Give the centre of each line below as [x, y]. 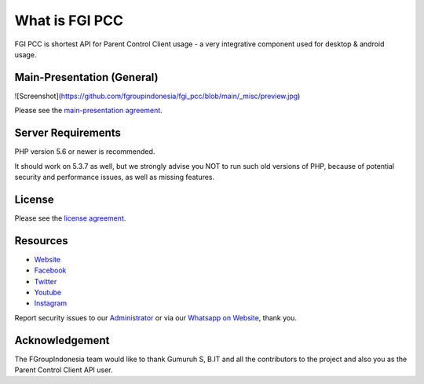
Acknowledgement [62, 340]
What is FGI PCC [69, 20]
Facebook [50, 270]
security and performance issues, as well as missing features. [115, 177]
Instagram [50, 303]
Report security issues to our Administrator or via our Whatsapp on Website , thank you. [156, 317]
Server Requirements [68, 133]
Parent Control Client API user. [64, 370]
